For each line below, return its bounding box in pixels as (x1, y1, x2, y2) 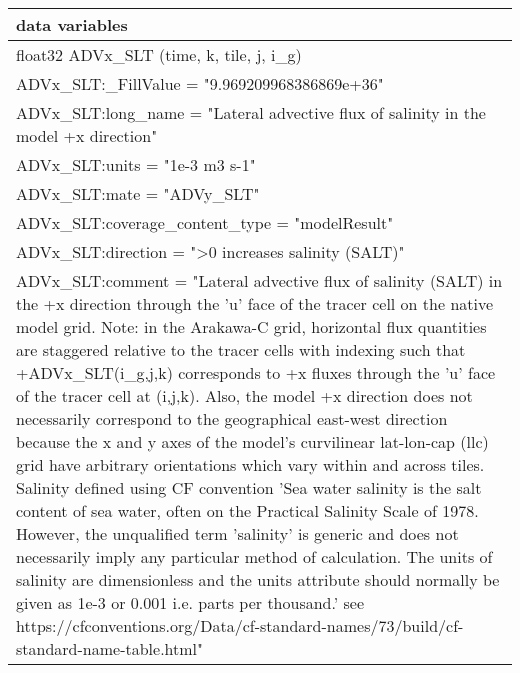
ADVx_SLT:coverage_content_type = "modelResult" (16, 211, 394, 234)
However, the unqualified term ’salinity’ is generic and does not (16, 522, 459, 545)
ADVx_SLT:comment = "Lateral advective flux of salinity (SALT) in (16, 269, 503, 292)
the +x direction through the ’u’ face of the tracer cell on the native (16, 292, 494, 315)
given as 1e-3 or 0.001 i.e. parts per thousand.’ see (16, 591, 365, 614)
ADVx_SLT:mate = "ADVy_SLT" (16, 182, 260, 205)
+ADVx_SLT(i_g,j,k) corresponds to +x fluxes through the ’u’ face (16, 361, 496, 384)
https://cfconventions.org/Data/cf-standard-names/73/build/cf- (16, 614, 464, 637)
